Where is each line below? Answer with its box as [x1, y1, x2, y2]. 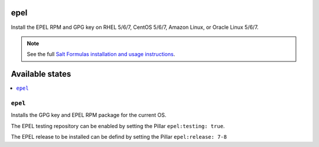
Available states [11, 69, 71, 79]
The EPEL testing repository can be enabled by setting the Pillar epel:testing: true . [11, 122, 225, 129]
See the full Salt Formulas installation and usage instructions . [27, 51, 175, 58]
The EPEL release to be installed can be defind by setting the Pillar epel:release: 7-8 [11, 133, 227, 141]
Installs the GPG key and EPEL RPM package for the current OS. [11, 112, 167, 119]
